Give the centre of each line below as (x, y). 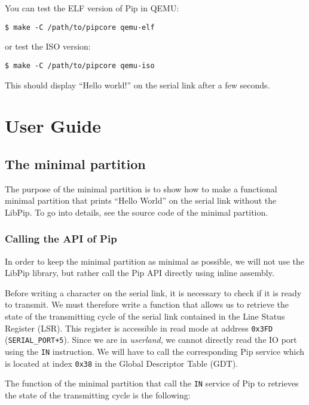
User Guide (53, 126)
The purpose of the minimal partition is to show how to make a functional (141, 188)
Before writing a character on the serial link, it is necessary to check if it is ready (153, 292)
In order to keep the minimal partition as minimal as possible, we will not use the (154, 261)
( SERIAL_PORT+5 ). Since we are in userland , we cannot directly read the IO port (151, 340)
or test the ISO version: (48, 46)
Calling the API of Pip (61, 239)
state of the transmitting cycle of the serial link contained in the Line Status (145, 316)
